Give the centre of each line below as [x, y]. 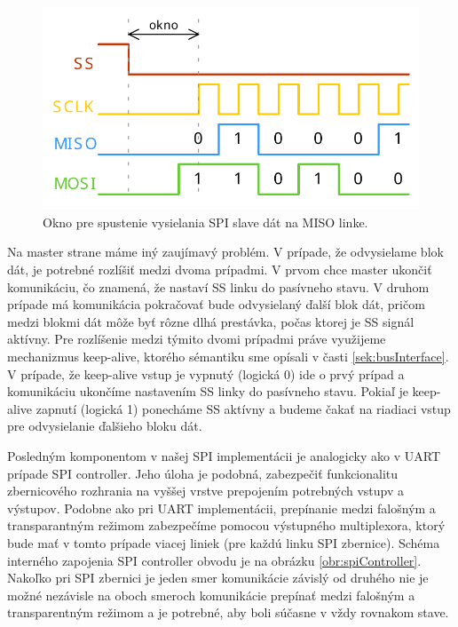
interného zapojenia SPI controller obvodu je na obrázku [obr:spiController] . [214, 560]
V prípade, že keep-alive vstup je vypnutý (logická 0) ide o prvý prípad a [206, 373]
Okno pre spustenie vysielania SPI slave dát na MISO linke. [205, 222]
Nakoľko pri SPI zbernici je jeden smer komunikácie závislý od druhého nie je [218, 578]
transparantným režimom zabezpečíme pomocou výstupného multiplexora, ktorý [226, 525]
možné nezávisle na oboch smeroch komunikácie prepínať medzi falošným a [211, 595]
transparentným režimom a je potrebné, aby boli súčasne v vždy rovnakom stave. [228, 612]
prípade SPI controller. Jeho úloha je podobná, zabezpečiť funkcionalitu [203, 473]
